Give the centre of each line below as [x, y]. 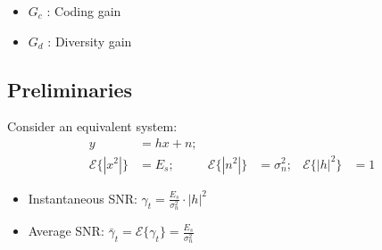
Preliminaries [70, 89]
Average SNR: [66, 231]
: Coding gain [84, 11]
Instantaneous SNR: [83, 198]
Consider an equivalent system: [92, 126]
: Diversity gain [90, 41]
